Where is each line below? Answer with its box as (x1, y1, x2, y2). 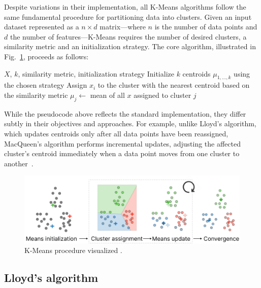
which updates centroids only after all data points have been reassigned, (4, 128, 229, 138)
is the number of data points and (154, 21, 257, 32)
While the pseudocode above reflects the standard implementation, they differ (4, 108, 246, 119)
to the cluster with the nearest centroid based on (97, 80, 250, 90)
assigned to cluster (134, 89, 191, 100)
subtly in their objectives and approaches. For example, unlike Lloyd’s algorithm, (4, 118, 256, 129)
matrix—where (100, 21, 146, 32)
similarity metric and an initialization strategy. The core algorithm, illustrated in (4, 41, 256, 52)
